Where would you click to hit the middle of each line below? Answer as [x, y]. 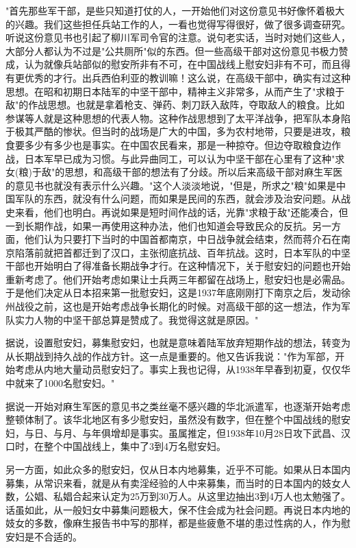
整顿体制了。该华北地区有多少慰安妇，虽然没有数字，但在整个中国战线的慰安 [178, 419]
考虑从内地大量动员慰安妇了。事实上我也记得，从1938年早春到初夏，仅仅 [178, 369]
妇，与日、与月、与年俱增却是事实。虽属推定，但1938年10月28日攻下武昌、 [173, 432]
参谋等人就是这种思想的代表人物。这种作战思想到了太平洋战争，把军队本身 [173, 118]
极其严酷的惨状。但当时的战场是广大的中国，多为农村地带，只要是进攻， [178, 131]
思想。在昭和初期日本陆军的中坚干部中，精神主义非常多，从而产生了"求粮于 [175, 91]
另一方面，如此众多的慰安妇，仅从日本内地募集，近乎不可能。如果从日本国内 [178, 469]
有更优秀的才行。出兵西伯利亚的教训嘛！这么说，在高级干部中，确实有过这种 [178, 77]
